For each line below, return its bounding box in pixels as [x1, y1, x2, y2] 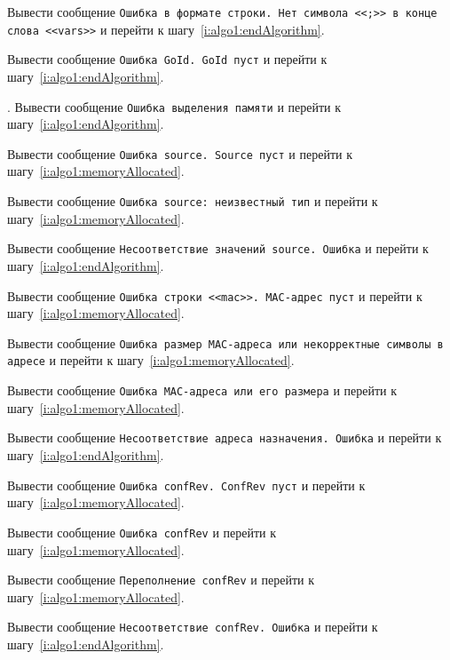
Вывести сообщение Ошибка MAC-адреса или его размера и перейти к [7, 381, 398, 400]
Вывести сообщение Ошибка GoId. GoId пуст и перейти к [7, 50, 328, 68]
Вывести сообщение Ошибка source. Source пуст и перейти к [7, 144, 352, 163]
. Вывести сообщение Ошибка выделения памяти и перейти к [7, 97, 342, 115]
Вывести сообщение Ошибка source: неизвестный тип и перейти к [7, 192, 378, 211]
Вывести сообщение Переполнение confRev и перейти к [7, 570, 315, 589]
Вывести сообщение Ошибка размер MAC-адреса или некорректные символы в [7, 333, 444, 352]
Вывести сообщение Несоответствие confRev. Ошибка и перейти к [7, 617, 378, 636]
